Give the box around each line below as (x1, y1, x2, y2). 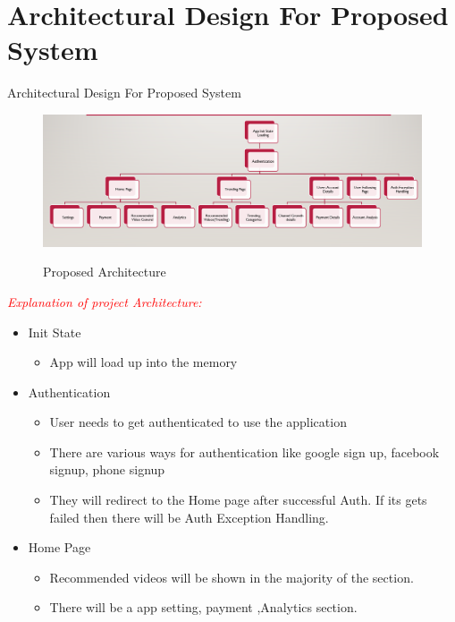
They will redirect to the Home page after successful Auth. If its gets (49, 490, 427, 509)
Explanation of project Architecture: (7, 292, 202, 311)
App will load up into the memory (49, 353, 238, 371)
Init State (28, 322, 81, 341)
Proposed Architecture (43, 262, 166, 281)
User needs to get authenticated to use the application (49, 413, 347, 431)
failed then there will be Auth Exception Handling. (49, 507, 329, 526)
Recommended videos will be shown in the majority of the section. (49, 567, 414, 586)
